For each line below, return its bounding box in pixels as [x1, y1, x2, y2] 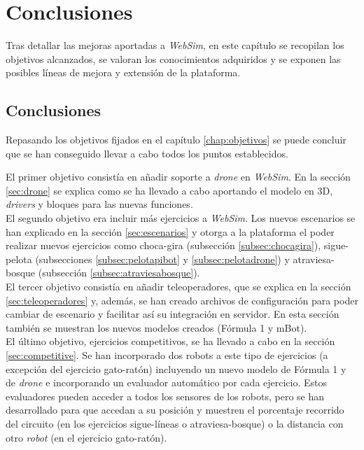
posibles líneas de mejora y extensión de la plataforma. [6, 65, 241, 80]
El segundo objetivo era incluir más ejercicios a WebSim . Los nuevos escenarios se [6, 211, 356, 225]
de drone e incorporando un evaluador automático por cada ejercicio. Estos [6, 375, 328, 390]
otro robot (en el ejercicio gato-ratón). [6, 430, 167, 444]
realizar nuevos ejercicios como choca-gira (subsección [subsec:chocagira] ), [6, 238, 321, 253]
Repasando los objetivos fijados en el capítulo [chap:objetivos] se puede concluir [6, 132, 346, 147]
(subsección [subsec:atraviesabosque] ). [38, 265, 200, 280]
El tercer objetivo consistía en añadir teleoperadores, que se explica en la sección [6, 279, 351, 294]
